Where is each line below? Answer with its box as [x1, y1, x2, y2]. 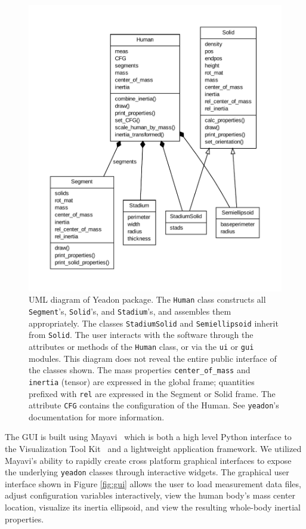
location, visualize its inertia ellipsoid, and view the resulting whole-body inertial [5, 501, 301, 513]
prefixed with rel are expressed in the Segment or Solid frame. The [29, 387, 276, 399]
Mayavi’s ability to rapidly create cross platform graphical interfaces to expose [5, 454, 292, 466]
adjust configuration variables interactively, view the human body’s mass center [5, 489, 296, 502]
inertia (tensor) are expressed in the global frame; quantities [29, 375, 255, 387]
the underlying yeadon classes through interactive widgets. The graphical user [5, 466, 289, 478]
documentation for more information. [29, 410, 165, 423]
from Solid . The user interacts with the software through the [29, 328, 254, 341]
